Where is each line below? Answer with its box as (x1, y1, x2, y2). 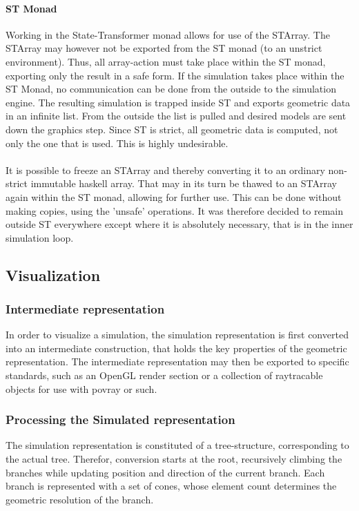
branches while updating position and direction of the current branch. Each (6, 465, 325, 479)
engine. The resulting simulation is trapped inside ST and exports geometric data (6, 95, 351, 109)
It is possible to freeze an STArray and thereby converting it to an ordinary (6, 162, 325, 177)
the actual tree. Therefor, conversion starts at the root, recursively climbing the (6, 452, 342, 466)
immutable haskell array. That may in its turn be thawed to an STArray (30, 176, 337, 191)
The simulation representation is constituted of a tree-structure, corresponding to (6, 438, 349, 452)
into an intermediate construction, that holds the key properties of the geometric (6, 340, 347, 355)
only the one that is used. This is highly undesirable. (6, 135, 229, 150)
